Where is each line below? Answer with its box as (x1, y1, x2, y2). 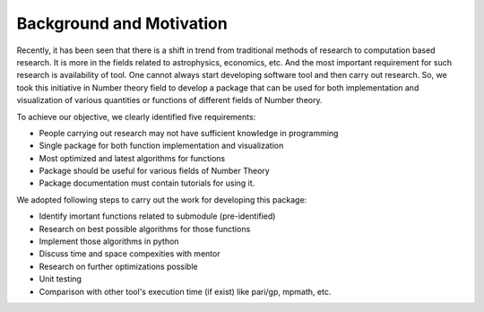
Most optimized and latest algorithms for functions (39, 152, 226, 163)
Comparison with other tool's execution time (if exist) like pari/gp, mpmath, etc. (39, 286, 332, 297)
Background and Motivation (16, 13, 228, 33)
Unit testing (39, 273, 82, 284)
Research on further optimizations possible (39, 261, 198, 272)
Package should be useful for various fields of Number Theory (39, 166, 271, 177)
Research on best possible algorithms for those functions (39, 223, 251, 234)
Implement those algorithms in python (39, 236, 179, 247)
